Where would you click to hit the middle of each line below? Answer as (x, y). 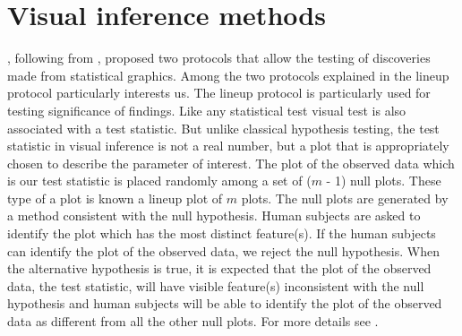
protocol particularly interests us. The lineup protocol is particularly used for (219, 93)
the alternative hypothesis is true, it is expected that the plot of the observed (219, 268)
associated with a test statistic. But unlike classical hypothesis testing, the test (223, 128)
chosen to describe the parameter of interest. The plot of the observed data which (231, 163)
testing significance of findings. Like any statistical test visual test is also (207, 110)
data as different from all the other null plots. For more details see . (193, 321)
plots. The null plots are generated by (345, 198)
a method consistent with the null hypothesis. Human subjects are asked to (214, 215)
